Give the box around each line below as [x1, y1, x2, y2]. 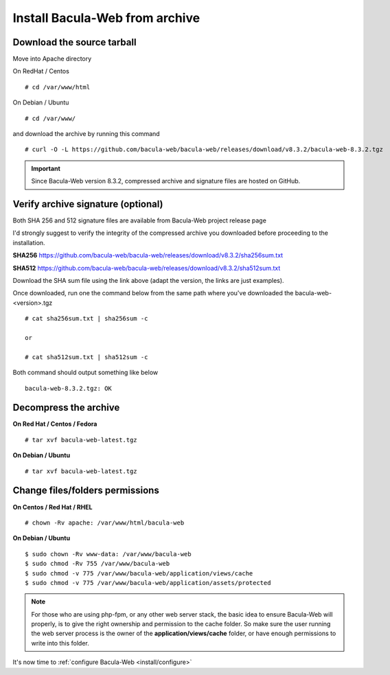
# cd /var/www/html [25, 83, 91, 91]
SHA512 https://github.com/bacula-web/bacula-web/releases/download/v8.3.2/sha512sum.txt [12, 264, 281, 272]
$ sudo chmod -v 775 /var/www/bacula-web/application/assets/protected [25, 579, 271, 586]
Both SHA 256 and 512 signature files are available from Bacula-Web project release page [12, 216, 267, 225]
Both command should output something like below [12, 368, 159, 377]
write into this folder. [31, 639, 89, 647]
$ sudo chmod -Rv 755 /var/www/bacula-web [25, 560, 170, 568]
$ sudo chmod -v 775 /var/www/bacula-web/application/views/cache [25, 569, 253, 577]
